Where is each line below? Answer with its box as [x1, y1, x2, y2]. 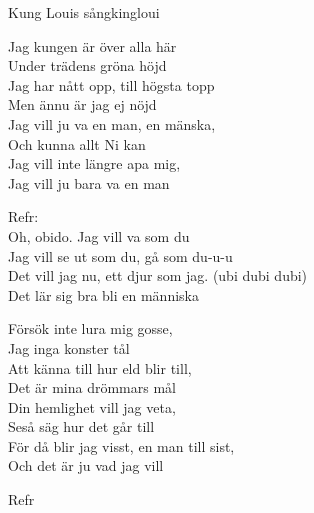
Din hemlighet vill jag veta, [8, 396, 176, 417]
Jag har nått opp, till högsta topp [8, 74, 215, 95]
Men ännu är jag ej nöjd [8, 94, 157, 115]
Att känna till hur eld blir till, [8, 357, 192, 378]
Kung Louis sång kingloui [8, 2, 160, 22]
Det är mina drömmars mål [8, 377, 176, 398]
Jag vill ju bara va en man [8, 172, 170, 193]
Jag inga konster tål [8, 337, 130, 358]
